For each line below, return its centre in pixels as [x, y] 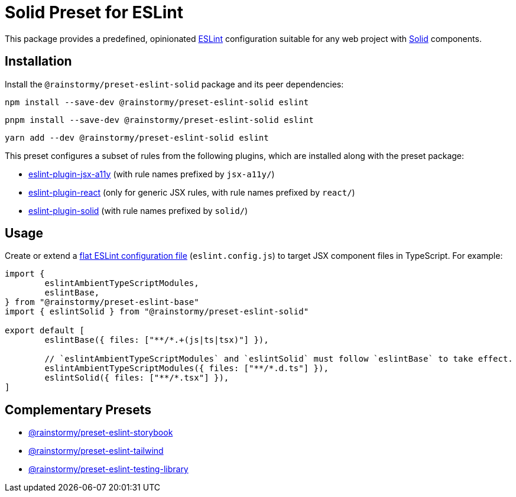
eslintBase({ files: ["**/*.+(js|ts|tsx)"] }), [157, 340]
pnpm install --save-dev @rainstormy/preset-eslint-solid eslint [159, 120]
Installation [38, 61]
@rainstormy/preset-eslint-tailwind [96, 451]
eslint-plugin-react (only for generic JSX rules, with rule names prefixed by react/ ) [192, 192]
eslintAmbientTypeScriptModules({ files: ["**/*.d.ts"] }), [186, 368]
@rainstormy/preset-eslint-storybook [101, 433]
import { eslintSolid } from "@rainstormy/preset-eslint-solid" [157, 312]
